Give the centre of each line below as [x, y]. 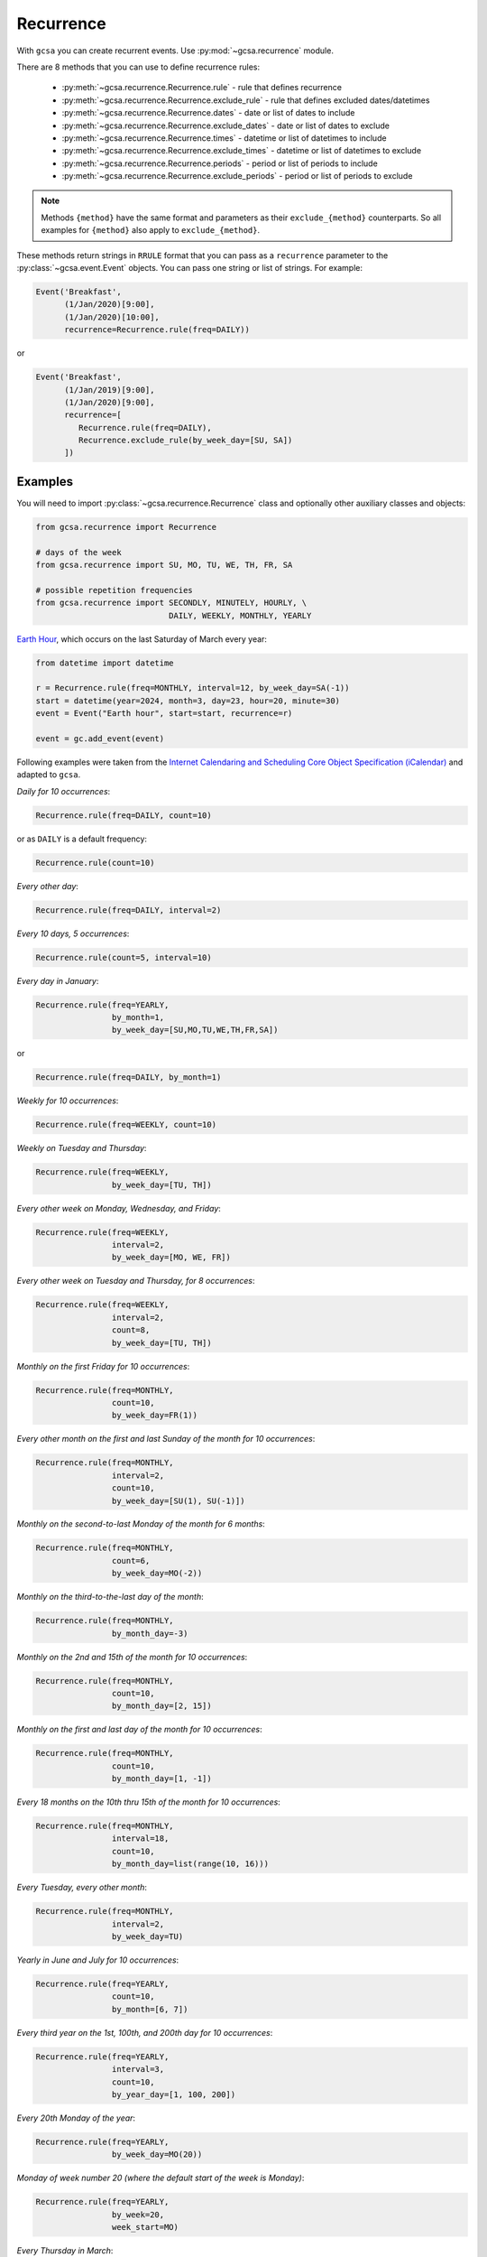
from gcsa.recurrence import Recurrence [126, 527]
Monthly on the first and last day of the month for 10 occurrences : [139, 1730]
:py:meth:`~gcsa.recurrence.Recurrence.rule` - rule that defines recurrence [202, 88]
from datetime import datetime [105, 663]
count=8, [131, 1330]
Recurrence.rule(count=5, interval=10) [124, 957]
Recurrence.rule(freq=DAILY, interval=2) [129, 910]
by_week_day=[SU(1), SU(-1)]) [178, 1500]
